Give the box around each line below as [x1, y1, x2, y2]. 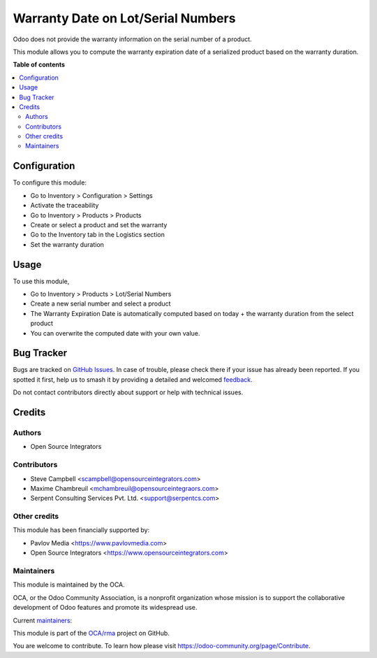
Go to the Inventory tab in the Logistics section [30, 231, 165, 239]
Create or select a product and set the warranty [30, 220, 168, 229]
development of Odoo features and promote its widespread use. [13, 603, 198, 612]
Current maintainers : [13, 616, 73, 624]
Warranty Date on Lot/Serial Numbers [13, 10, 236, 26]
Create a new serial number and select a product [30, 299, 171, 308]
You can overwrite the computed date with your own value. [30, 329, 200, 337]
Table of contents [13, 60, 66, 69]
